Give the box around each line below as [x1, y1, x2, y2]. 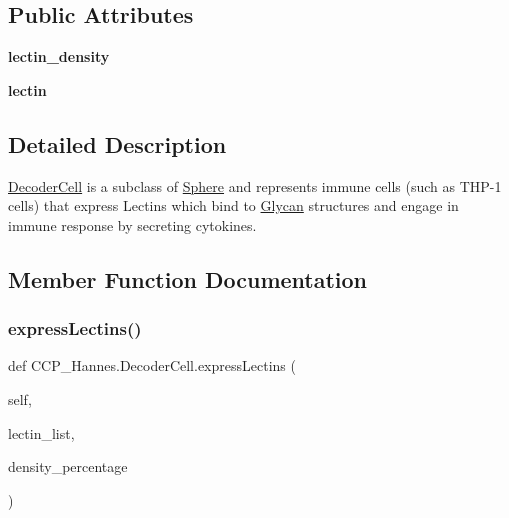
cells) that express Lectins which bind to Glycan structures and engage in [8, 195, 459, 216]
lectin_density [8, 46, 110, 67]
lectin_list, [8, 422, 75, 443]
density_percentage [8, 456, 128, 477]
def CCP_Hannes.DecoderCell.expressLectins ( [8, 355, 296, 376]
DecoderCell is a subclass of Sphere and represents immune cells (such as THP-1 [8, 175, 502, 196]
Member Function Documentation [8, 263, 368, 294]
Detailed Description [8, 128, 227, 159]
